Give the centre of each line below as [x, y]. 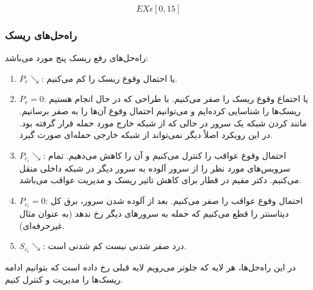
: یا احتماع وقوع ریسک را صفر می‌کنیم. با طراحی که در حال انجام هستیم [176, 99]
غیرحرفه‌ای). [42, 225]
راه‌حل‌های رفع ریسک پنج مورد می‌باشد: [77, 58]
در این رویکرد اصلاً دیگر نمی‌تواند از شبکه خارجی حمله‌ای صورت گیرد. [146, 135]
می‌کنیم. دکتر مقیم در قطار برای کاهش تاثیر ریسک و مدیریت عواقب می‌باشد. [160, 180]
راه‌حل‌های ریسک [41, 34]
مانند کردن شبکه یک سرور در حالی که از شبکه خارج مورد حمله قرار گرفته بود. [163, 122]
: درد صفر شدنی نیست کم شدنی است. [115, 246]
